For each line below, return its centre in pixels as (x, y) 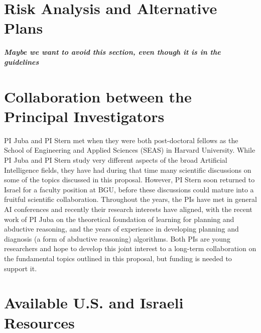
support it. (21, 268)
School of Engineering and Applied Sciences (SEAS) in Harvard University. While (130, 150)
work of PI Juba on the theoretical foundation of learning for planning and (119, 219)
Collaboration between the (98, 96)
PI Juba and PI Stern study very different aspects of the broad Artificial (116, 160)
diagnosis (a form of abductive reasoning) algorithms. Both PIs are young (117, 238)
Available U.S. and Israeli (94, 303)
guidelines (22, 62)
